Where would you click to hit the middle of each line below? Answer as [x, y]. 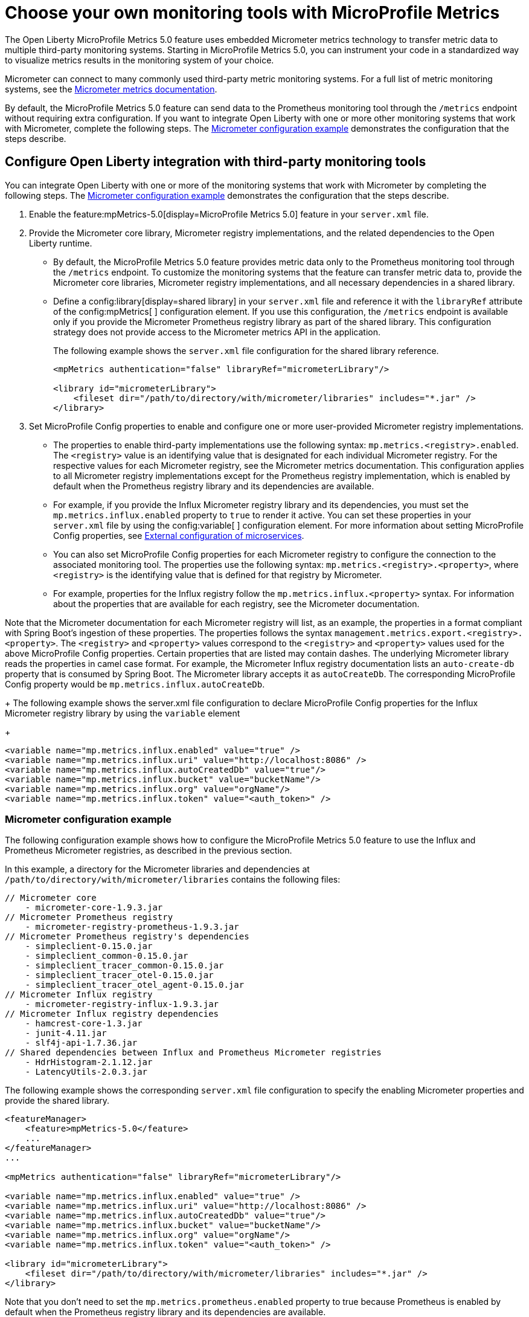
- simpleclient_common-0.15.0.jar [107, 956]
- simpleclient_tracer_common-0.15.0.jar [124, 966]
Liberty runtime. [61, 243]
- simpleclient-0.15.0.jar [89, 946]
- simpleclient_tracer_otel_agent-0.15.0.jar [135, 985]
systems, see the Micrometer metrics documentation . [111, 89]
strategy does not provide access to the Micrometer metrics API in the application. [217, 332]
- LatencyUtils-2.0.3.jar [86, 1072]
